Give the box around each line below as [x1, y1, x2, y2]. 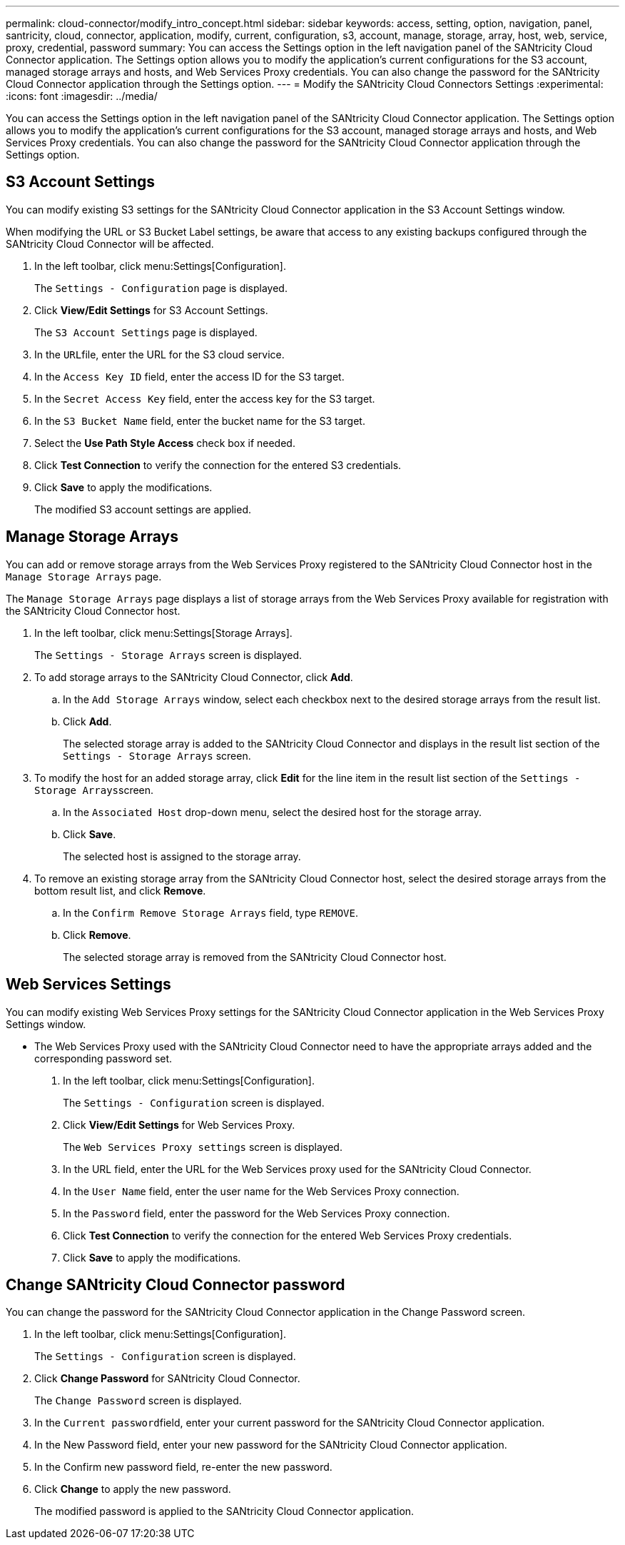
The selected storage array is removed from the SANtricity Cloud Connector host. [63, 950, 447, 963]
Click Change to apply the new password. [34, 1483, 231, 1496]
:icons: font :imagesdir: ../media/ [6, 90, 158, 102]
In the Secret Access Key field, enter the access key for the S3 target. [34, 392, 375, 405]
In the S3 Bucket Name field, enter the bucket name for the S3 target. [34, 414, 365, 427]
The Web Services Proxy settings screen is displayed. [63, 1140, 342, 1153]
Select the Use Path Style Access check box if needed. [34, 436, 295, 449]
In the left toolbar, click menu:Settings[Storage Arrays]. [34, 626, 293, 639]
